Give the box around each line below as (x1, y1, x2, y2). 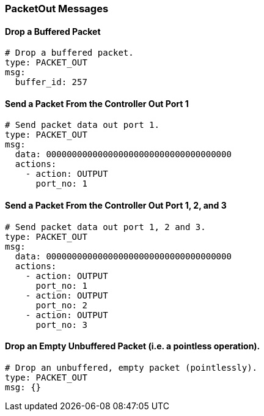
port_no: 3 (35, 319, 87, 330)
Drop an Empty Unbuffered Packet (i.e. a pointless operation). (5, 341, 260, 352)
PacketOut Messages (5, 2, 109, 15)
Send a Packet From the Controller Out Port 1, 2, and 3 (5, 200, 227, 211)
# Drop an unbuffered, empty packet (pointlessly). (5, 362, 258, 373)
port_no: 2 (35, 300, 87, 310)
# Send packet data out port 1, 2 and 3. (5, 221, 206, 232)
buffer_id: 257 (15, 77, 87, 87)
